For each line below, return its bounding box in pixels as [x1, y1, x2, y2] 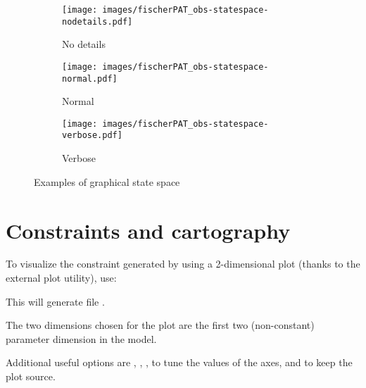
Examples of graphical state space [34, 174, 180, 189]
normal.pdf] [62, 73, 118, 84]
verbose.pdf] [62, 130, 122, 141]
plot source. [6, 369, 56, 383]
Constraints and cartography [6, 215, 291, 244]
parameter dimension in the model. [6, 331, 157, 346]
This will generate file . [6, 294, 105, 308]
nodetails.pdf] [62, 16, 133, 27]
